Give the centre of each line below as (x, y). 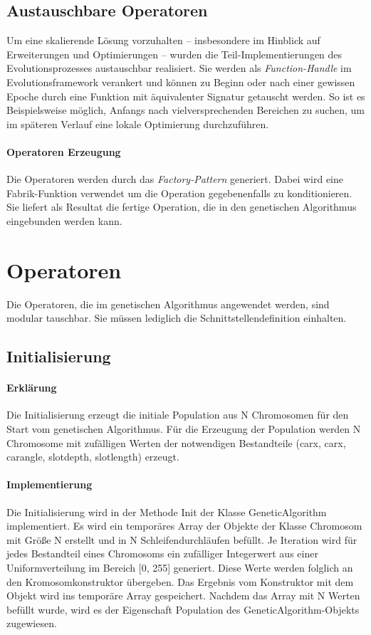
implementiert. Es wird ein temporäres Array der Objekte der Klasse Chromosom (184, 526)
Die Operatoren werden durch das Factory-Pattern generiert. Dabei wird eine (175, 179)
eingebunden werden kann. (64, 220)
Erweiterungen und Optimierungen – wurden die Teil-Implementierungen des (174, 54)
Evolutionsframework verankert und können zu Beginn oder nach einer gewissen (181, 82)
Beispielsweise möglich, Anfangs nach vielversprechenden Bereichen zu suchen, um (185, 110)
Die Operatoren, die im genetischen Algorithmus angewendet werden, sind (168, 304)
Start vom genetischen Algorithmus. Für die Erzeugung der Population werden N (184, 429)
